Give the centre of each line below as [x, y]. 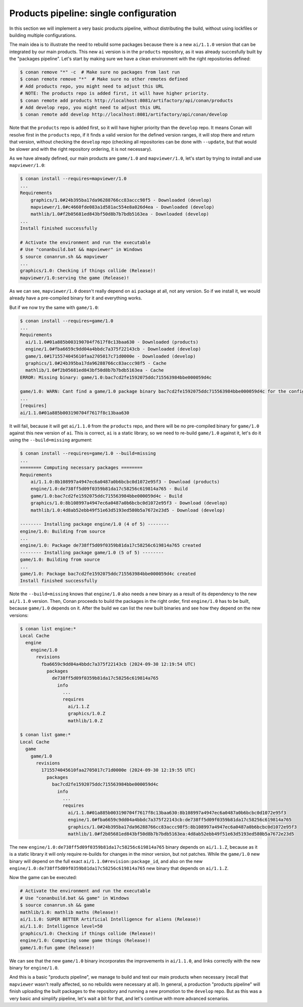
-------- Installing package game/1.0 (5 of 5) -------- [92, 552]
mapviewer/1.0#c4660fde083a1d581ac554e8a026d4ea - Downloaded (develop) [122, 207]
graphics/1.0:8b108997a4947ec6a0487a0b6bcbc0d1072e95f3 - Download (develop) [129, 503]
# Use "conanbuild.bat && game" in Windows [75, 898]
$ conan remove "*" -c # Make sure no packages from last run [100, 72]
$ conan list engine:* [48, 629]
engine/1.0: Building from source [63, 531]
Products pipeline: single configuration [93, 13]
